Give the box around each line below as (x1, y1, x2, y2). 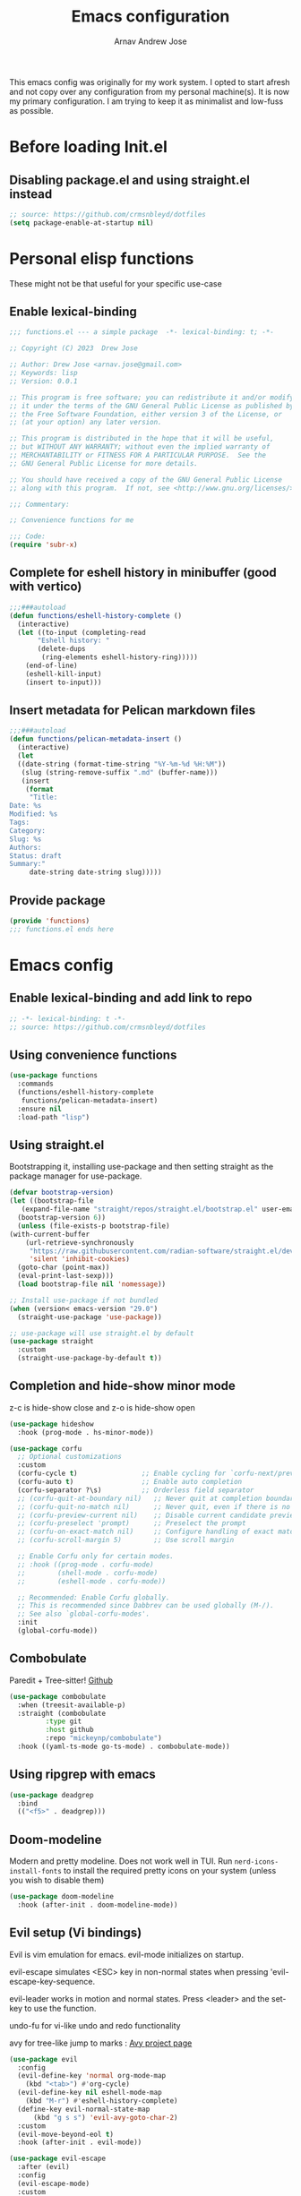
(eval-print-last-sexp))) (17, 1272, 115, 1281)
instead (9, 186, 53, 202)
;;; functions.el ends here (9, 924, 115, 933)
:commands (17, 1079, 54, 1089)
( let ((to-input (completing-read (17, 628, 146, 637)
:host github (45, 1726, 94, 1735)
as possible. (9, 105, 54, 116)
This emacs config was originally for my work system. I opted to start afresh (9, 76, 290, 87)
